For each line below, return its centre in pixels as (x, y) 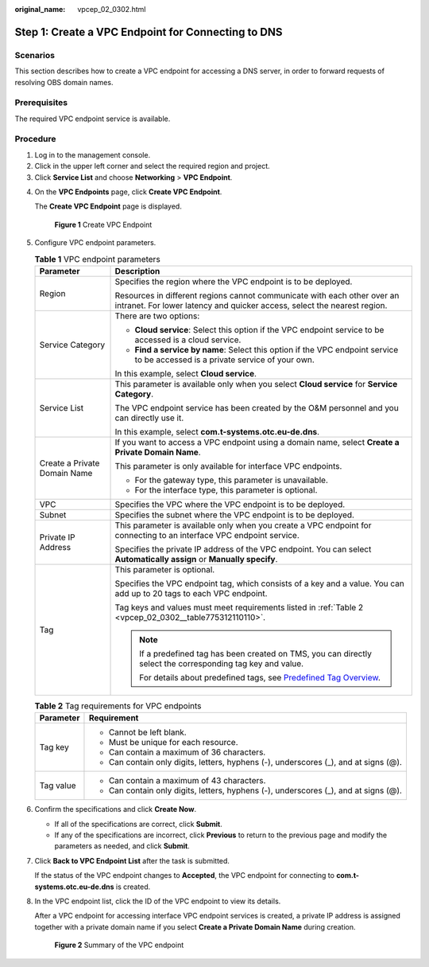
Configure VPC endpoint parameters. (95, 243)
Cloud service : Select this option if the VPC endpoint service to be (259, 329)
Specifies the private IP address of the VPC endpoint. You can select (243, 549)
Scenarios (35, 55)
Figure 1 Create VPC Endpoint (103, 224)
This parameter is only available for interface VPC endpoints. (228, 466)
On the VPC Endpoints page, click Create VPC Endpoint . (128, 192)
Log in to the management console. (93, 154)
